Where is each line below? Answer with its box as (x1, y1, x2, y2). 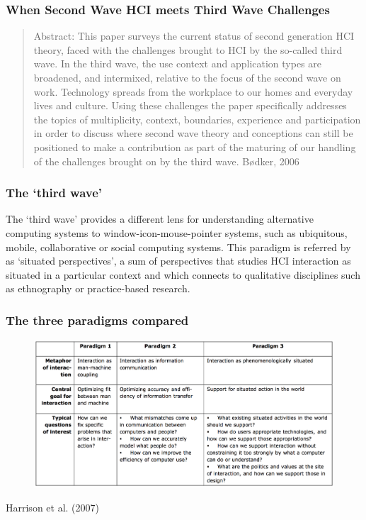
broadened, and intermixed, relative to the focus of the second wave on (33, 70, 341, 84)
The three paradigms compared (6, 311, 189, 328)
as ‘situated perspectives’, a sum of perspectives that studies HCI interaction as (6, 253, 351, 268)
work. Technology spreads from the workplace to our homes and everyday (33, 84, 353, 99)
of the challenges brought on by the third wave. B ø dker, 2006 (33, 153, 299, 168)
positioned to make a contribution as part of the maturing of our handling (33, 139, 356, 154)
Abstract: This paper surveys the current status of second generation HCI (33, 28, 355, 43)
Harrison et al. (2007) (6, 499, 99, 514)
